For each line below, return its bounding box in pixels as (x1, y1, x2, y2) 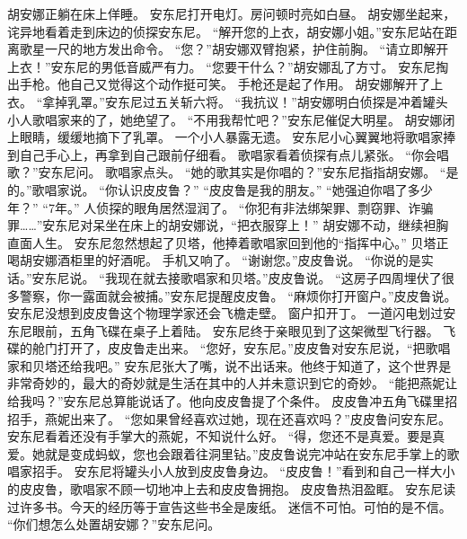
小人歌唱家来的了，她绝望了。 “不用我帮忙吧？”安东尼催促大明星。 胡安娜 (7, 110, 443, 128)
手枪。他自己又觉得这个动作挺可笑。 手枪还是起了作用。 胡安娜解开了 (19, 75, 431, 93)
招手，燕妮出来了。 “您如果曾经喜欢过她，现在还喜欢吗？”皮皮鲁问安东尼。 (7, 409, 451, 428)
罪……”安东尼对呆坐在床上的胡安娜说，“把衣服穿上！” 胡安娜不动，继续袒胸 (7, 216, 449, 234)
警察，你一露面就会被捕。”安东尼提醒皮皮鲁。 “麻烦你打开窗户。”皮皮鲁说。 (19, 286, 457, 305)
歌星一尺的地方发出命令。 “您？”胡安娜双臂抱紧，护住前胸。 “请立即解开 (19, 40, 449, 58)
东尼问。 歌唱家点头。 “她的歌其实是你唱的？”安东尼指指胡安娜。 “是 (50, 163, 459, 181)
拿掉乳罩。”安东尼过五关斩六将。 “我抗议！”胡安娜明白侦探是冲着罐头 (42, 92, 448, 110)
